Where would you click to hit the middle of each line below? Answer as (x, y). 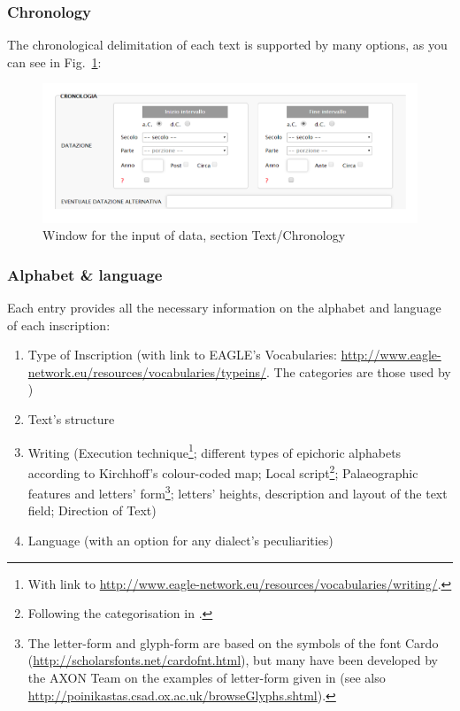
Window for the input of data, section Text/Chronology (194, 235)
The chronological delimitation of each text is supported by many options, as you (227, 45)
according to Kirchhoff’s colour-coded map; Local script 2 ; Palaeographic (223, 471)
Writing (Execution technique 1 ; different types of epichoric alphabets (215, 451)
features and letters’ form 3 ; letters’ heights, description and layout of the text (238, 492)
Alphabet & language (85, 274)
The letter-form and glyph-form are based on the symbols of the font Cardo (233, 642)
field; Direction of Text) (92, 510)
